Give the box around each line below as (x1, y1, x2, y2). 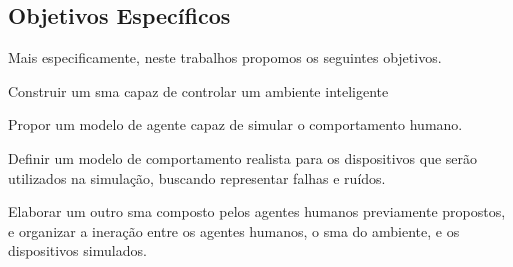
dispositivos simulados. (8, 240, 147, 261)
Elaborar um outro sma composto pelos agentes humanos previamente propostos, (8, 201, 506, 222)
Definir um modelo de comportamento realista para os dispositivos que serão (8, 147, 478, 168)
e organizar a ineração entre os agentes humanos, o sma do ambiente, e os (8, 220, 460, 241)
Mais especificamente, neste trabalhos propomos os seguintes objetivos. (8, 47, 442, 68)
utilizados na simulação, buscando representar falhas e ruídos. (8, 167, 386, 188)
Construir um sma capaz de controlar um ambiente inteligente (8, 80, 389, 101)
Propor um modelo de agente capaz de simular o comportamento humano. (8, 114, 463, 135)
